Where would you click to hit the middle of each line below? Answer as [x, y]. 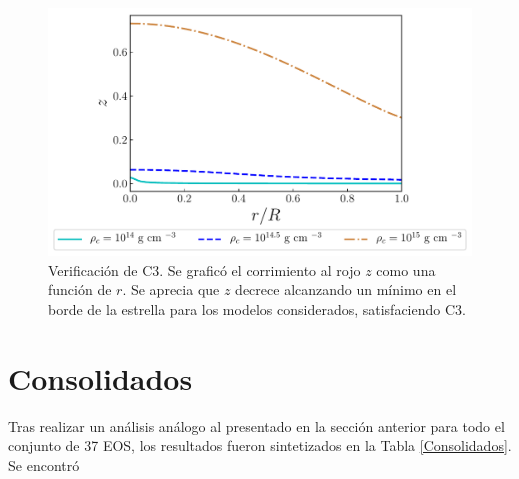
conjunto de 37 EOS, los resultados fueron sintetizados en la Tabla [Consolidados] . [260, 445]
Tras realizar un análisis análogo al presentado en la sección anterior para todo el [256, 425]
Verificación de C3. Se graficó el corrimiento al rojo [204, 269]
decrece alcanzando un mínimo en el [346, 289]
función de [80, 289]
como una [406, 269]
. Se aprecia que [171, 289]
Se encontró [44, 464]
